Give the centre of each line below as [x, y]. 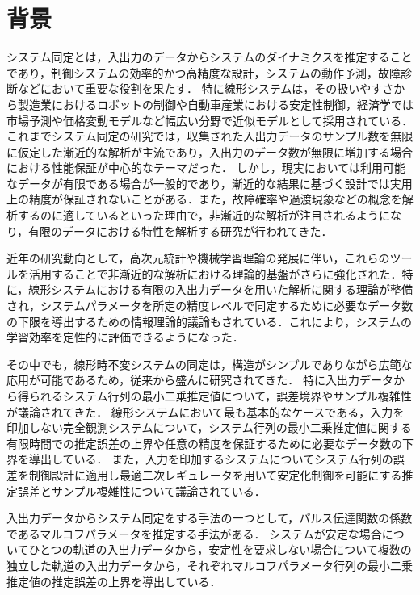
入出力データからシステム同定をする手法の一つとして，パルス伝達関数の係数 [210, 518]
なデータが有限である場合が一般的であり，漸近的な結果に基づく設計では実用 [210, 183]
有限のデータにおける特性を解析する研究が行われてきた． [181, 230]
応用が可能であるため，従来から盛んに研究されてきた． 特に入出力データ [200, 380]
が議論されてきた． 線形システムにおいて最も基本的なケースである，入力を [206, 411]
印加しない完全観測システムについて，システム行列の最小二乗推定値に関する [209, 427]
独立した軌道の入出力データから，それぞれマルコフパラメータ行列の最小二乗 [210, 565]
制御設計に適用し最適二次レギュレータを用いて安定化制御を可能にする [215, 474]
